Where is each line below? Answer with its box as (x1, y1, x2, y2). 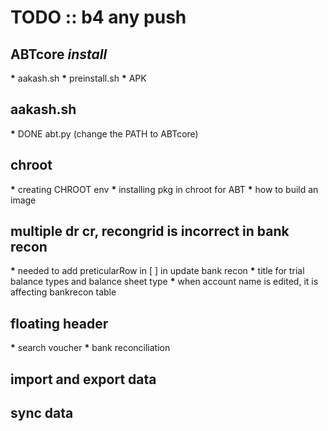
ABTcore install (10, 46, 108, 63)
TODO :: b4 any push (10, 6, 187, 29)
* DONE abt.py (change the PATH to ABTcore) (10, 127, 199, 140)
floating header (10, 315, 109, 332)
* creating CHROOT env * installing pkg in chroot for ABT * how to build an (10, 183, 319, 195)
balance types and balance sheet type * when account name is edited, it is (10, 276, 319, 288)
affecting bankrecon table (10, 286, 117, 298)
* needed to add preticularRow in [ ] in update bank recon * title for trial (10, 265, 305, 277)
